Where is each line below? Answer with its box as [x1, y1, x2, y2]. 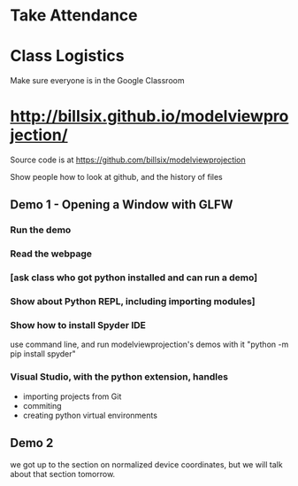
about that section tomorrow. [10, 468, 116, 479]
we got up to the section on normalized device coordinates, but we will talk [10, 459, 283, 470]
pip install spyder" [10, 349, 76, 359]
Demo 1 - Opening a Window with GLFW [10, 197, 233, 213]
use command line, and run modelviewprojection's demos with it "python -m [10, 339, 289, 350]
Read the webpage [10, 247, 92, 260]
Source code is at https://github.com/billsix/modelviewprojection [10, 154, 246, 165]
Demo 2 [10, 435, 54, 451]
